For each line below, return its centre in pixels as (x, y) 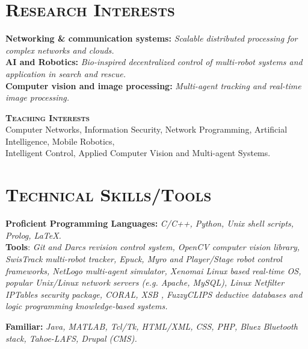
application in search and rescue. (66, 73)
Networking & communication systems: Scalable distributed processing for (152, 38)
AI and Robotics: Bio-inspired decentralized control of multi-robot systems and (154, 62)
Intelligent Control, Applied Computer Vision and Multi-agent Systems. (138, 153)
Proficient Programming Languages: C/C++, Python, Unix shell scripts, (150, 223)
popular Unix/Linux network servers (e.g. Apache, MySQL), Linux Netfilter (145, 282)
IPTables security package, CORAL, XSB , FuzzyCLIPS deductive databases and (154, 294)
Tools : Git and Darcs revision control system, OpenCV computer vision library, (153, 247)
